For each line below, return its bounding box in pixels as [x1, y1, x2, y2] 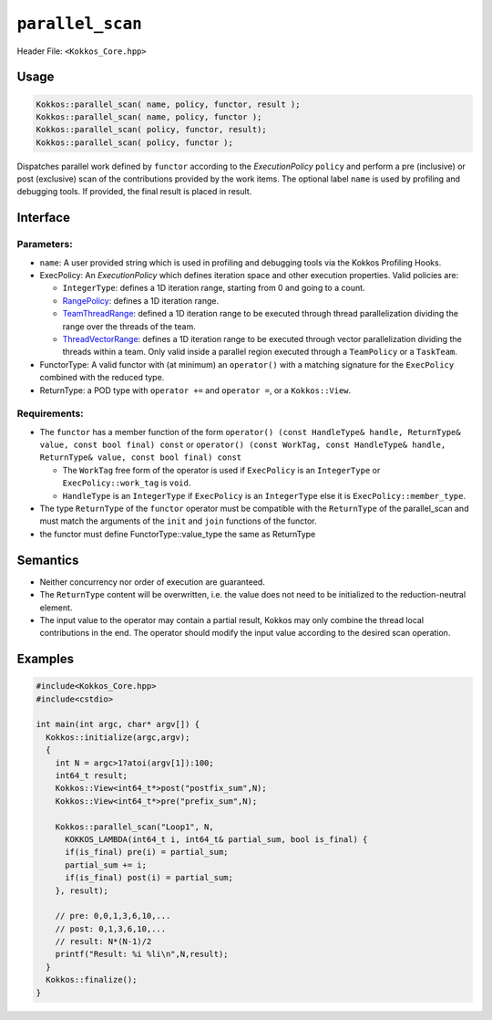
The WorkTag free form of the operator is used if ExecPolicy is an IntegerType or [62, 464, 381, 475]
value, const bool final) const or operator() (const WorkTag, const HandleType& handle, [39, 439, 446, 451]
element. [39, 602, 73, 613]
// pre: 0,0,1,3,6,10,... [55, 911, 171, 921]
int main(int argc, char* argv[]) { [36, 719, 200, 730]
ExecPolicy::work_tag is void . [62, 477, 191, 488]
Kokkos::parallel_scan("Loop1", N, [55, 821, 214, 832]
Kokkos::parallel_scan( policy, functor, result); [36, 124, 268, 135]
